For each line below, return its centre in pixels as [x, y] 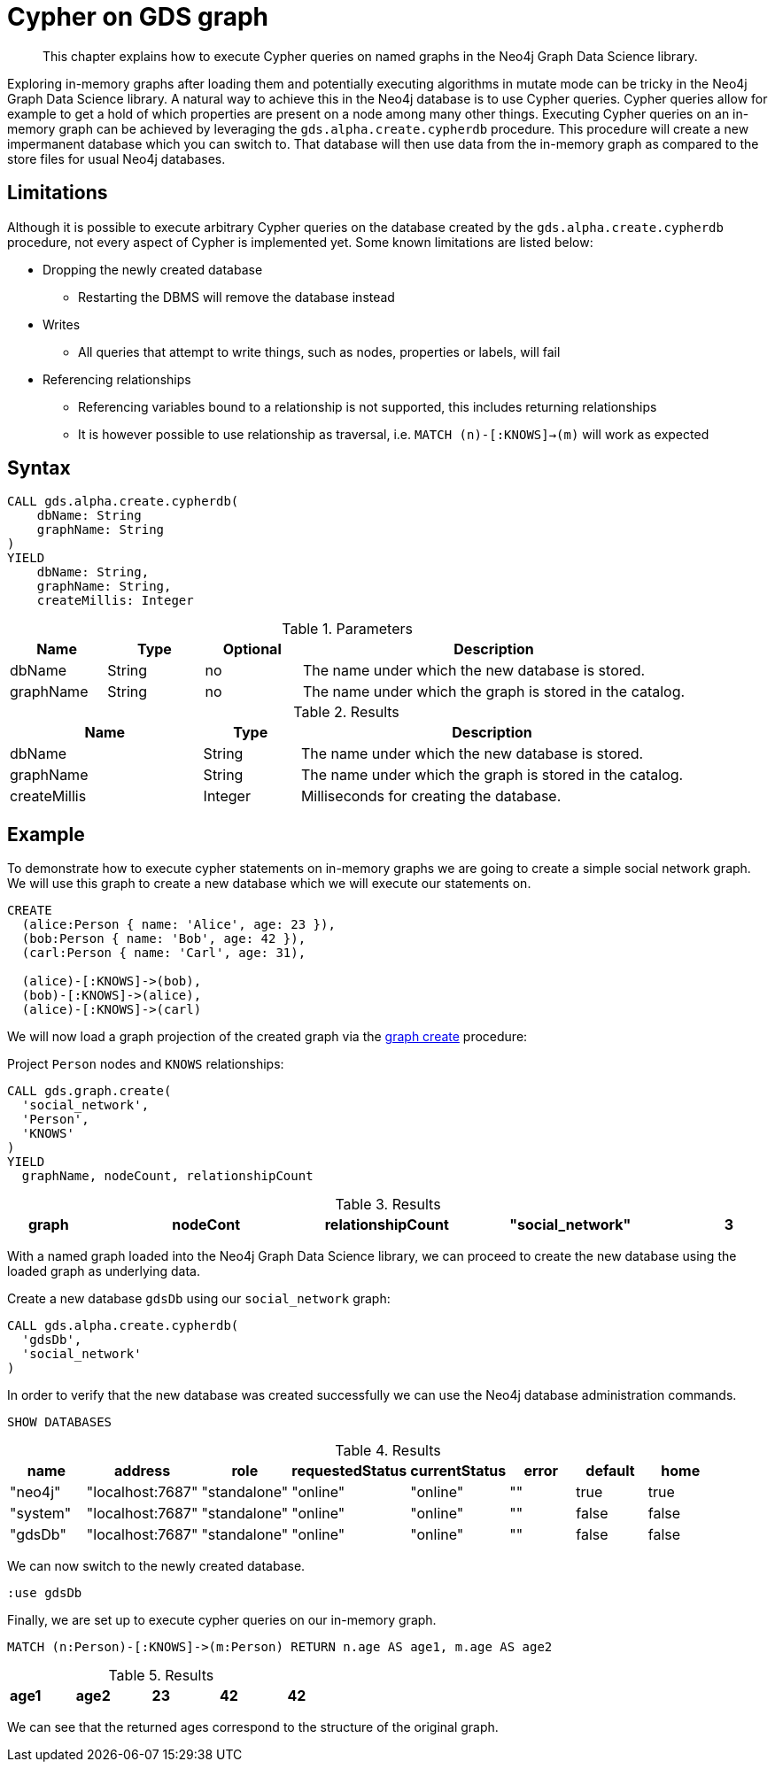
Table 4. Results [388, 1451]
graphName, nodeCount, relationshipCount [167, 1176]
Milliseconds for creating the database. [431, 796]
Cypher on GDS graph [138, 17]
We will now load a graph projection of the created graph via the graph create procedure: [267, 1037]
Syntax [39, 468]
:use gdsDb [45, 1593]
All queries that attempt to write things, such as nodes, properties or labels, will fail [319, 351]
